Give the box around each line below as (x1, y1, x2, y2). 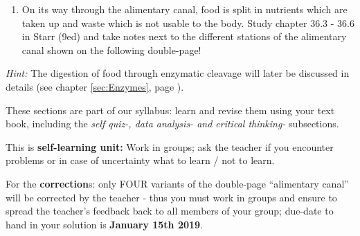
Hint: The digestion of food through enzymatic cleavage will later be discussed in (6, 66, 350, 80)
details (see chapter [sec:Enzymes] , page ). (6, 79, 184, 93)
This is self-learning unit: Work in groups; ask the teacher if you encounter (6, 139, 334, 154)
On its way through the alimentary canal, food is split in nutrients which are (21, 2, 348, 16)
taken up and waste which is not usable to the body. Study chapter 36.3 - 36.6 (21, 15, 354, 30)
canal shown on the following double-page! (21, 42, 201, 57)
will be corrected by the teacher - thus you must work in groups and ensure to (6, 190, 337, 204)
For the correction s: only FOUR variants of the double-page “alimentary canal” (6, 176, 349, 190)
